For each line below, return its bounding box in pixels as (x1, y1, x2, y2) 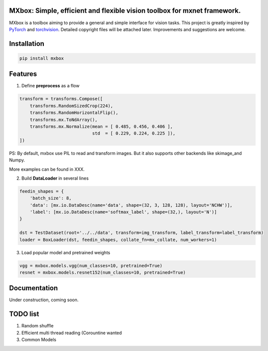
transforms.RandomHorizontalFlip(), (30, 110, 118, 116)
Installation (9, 39, 44, 48)
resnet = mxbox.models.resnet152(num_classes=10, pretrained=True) (19, 270, 186, 275)
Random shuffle (21, 323, 54, 329)
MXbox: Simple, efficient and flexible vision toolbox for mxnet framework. (9, 6, 241, 15)
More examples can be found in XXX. (9, 166, 85, 172)
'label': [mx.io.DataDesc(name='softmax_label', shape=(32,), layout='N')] (30, 209, 217, 215)
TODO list (9, 310, 39, 318)
